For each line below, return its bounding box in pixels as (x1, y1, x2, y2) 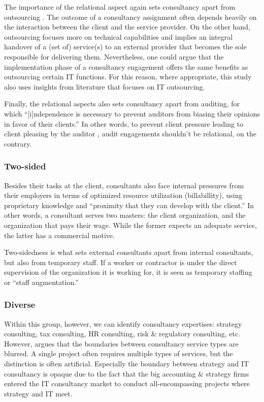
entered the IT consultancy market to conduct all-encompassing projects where (4, 378, 250, 389)
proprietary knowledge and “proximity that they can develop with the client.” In (4, 199, 254, 210)
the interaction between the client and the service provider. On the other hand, (4, 21, 250, 32)
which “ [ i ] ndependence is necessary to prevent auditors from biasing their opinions (4, 108, 260, 119)
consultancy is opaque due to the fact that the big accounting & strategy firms (4, 368, 249, 379)
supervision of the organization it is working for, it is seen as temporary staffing (4, 267, 252, 277)
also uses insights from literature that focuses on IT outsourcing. (4, 81, 205, 92)
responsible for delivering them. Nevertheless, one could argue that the (4, 51, 224, 62)
